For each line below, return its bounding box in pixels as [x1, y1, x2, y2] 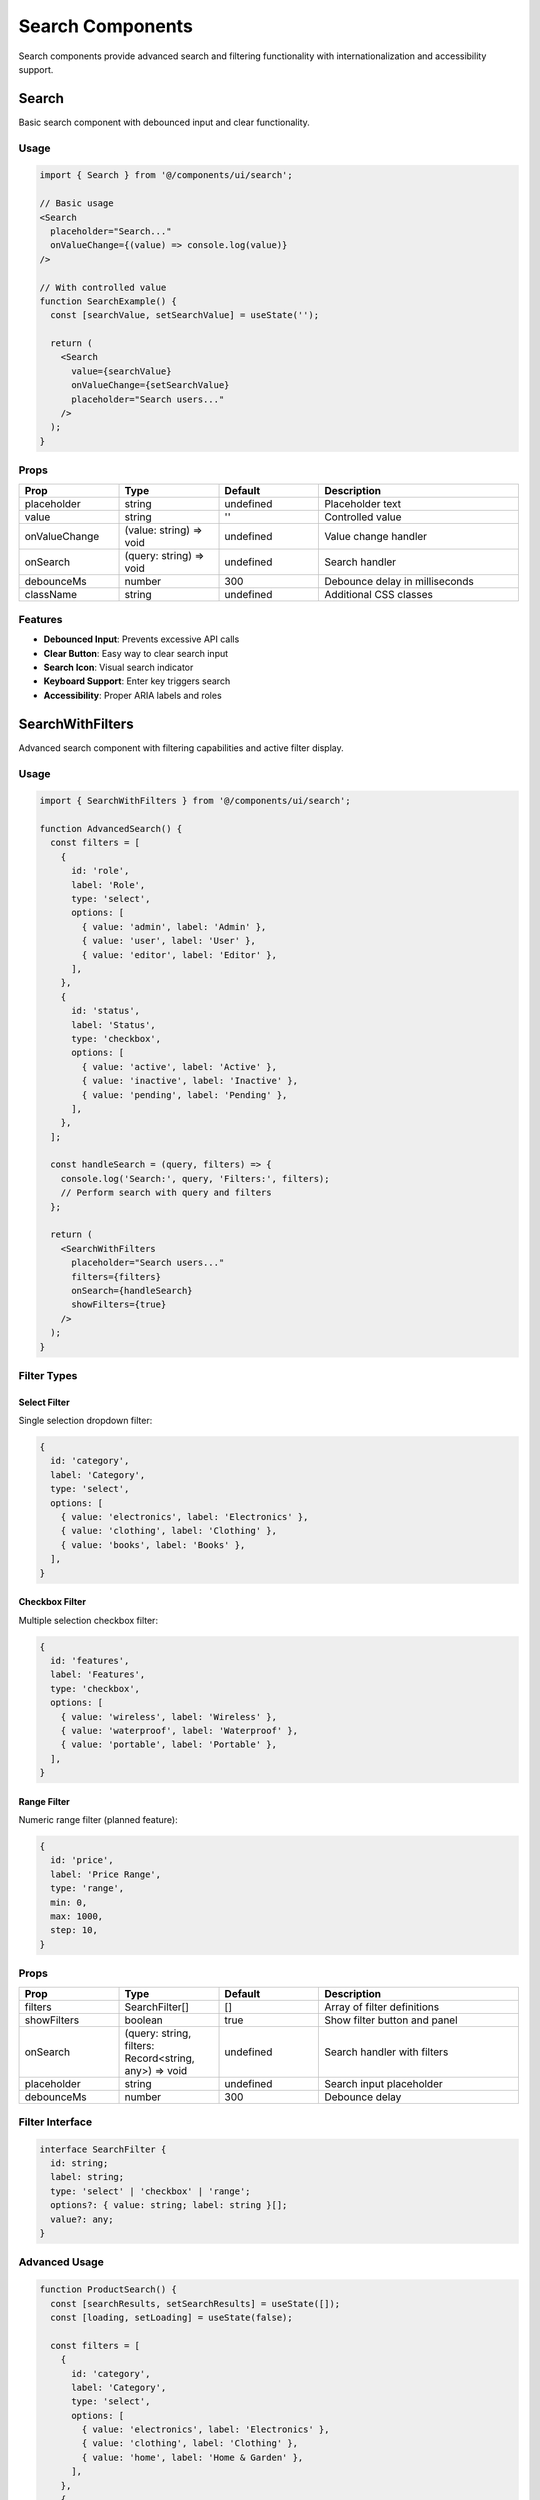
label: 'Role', [71, 879, 146, 890]
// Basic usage [39, 198, 114, 209]
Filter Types [18, 1368, 78, 1382]
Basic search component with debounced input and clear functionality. [18, 116, 310, 128]
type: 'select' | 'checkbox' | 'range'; [50, 2185, 251, 2197]
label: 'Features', [50, 1669, 146, 1680]
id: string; [50, 2158, 109, 2169]
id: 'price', [50, 1855, 114, 1866]
